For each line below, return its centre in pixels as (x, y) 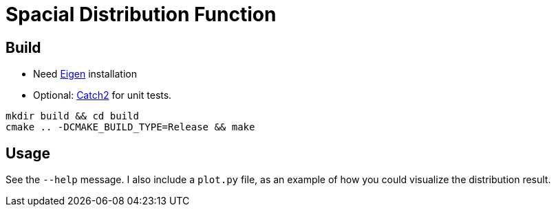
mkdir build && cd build (72, 116)
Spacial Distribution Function (141, 14)
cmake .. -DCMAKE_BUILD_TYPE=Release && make (130, 127)
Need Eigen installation (85, 74)
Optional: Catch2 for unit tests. (103, 95)
